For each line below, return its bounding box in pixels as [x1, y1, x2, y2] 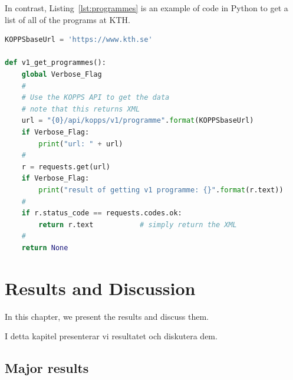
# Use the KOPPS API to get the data [21, 93, 170, 102]
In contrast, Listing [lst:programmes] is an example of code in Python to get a [5, 2, 288, 14]
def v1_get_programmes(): [5, 58, 106, 67]
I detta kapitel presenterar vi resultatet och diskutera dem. [5, 330, 218, 342]
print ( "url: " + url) [38, 139, 123, 148]
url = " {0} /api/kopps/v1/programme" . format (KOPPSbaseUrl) [21, 116, 254, 125]
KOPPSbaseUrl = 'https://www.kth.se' [5, 35, 153, 44]
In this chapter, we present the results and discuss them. [5, 310, 209, 322]
